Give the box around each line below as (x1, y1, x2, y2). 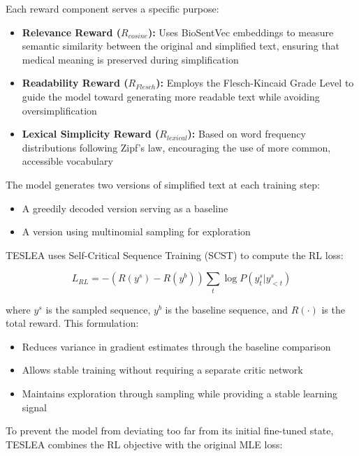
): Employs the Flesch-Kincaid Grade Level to (156, 75, 354, 90)
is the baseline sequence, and (165, 302, 288, 316)
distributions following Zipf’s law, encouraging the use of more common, (22, 140, 331, 154)
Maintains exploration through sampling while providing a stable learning (22, 386, 337, 401)
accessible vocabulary (22, 154, 113, 168)
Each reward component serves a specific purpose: (6, 1, 219, 15)
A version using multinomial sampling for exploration (22, 224, 251, 239)
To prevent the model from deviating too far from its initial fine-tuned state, (6, 423, 334, 438)
